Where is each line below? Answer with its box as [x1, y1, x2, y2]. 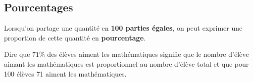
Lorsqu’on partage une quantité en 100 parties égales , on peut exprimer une [4, 23, 243, 33]
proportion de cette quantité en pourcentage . [4, 32, 146, 42]
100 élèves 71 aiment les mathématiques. [4, 68, 127, 79]
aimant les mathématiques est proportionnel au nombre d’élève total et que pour [4, 58, 249, 69]
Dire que [4, 49, 30, 59]
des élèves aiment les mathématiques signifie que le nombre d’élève [47, 49, 249, 59]
